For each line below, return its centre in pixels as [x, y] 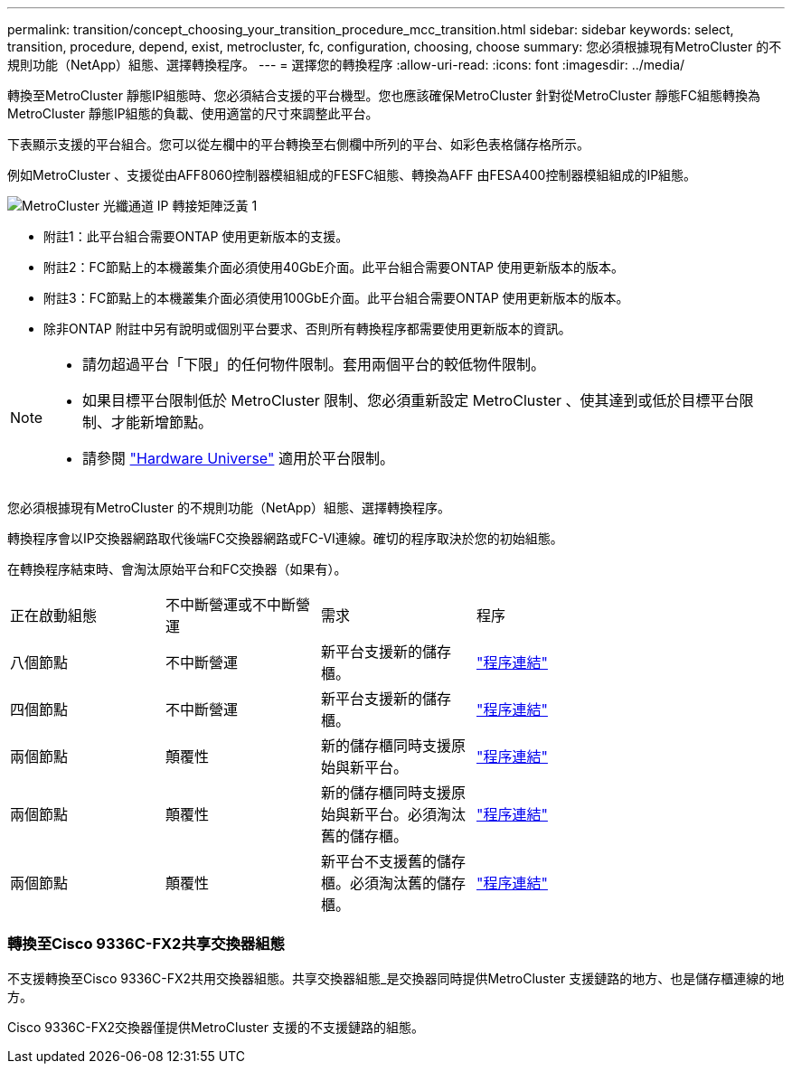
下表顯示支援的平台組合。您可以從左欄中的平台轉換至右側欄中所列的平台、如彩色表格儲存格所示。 [298, 144]
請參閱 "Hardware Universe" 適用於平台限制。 [238, 458]
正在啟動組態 [54, 615]
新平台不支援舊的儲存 [394, 861]
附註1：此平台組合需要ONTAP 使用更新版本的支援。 [196, 236]
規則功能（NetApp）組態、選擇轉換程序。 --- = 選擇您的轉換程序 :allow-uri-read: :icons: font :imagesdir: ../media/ [346, 65]
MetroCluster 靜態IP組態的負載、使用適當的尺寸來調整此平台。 [193, 113]
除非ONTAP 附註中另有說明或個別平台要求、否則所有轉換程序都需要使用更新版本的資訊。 [307, 329]
